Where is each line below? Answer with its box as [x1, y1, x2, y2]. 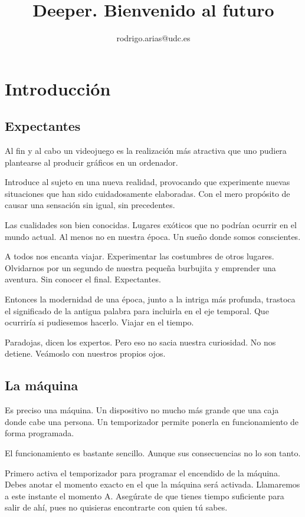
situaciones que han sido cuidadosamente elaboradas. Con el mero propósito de [5, 187, 290, 199]
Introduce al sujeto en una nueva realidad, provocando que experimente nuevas [5, 176, 290, 188]
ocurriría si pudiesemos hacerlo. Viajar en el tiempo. [5, 316, 194, 328]
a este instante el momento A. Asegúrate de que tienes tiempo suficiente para [5, 489, 284, 502]
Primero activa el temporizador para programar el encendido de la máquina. [5, 466, 280, 479]
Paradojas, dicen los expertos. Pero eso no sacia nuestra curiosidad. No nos [5, 335, 276, 348]
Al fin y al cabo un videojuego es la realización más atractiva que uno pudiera [5, 144, 287, 157]
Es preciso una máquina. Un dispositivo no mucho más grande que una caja [5, 404, 279, 416]
